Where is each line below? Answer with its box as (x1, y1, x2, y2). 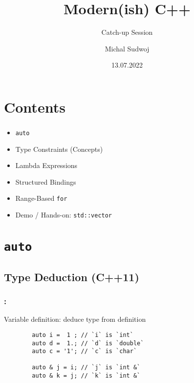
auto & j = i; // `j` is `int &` (32, 364, 141, 371)
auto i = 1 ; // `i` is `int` (32, 331, 133, 338)
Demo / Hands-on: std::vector (15, 210, 112, 220)
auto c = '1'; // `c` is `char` (32, 348, 137, 355)
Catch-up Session (101, 27, 153, 37)
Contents (4, 96, 65, 117)
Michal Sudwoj (105, 43, 150, 53)
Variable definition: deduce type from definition (4, 314, 146, 324)
